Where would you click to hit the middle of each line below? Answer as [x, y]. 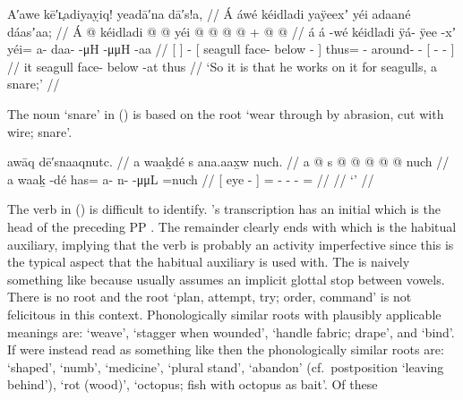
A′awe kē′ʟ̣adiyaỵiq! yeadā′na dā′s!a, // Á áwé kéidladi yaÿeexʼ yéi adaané [209, 13]
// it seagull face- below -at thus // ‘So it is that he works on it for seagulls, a [222, 66]
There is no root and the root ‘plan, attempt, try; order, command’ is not [210, 297]
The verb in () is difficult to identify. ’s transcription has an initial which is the [224, 209]
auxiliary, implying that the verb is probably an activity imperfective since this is [231, 244]
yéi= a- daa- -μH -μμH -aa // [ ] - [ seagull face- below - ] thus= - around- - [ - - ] [231, 49]
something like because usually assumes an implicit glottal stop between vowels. [226, 279]
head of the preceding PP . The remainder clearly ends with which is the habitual [232, 226]
